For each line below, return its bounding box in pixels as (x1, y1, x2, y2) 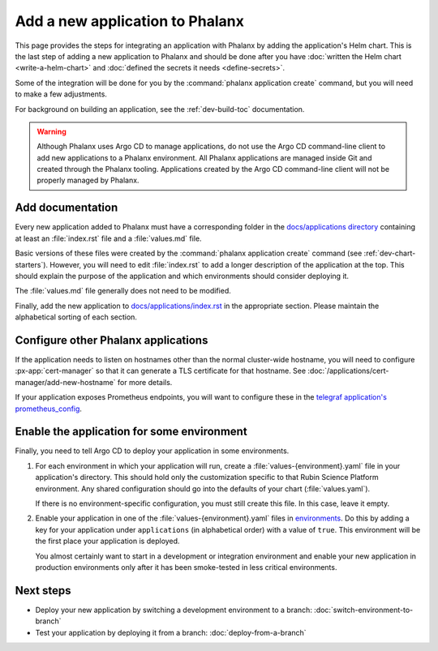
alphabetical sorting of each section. (15, 312, 138, 322)
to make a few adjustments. (15, 89, 107, 99)
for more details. (118, 377, 173, 387)
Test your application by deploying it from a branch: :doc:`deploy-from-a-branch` (35, 627, 307, 637)
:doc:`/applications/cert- (307, 366, 389, 376)
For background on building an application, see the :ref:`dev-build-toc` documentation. (15, 104, 305, 113)
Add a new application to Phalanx (15, 12, 245, 30)
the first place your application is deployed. (35, 536, 180, 546)
